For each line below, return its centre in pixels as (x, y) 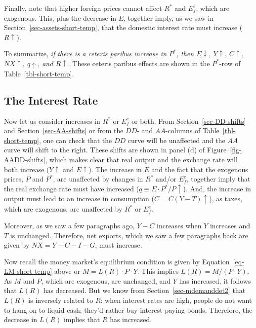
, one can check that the (75, 140)
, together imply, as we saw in (169, 18)
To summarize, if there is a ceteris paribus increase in (85, 54)
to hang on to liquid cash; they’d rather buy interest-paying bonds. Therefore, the (128, 310)
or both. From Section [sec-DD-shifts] (189, 121)
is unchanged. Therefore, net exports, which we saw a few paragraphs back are (129, 235)
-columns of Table (192, 130)
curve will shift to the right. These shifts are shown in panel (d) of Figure (115, 150)
